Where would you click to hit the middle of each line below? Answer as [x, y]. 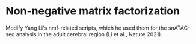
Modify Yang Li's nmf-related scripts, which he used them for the [86, 28]
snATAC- [179, 28]
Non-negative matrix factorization [93, 11]
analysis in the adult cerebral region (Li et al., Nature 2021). [90, 34]
